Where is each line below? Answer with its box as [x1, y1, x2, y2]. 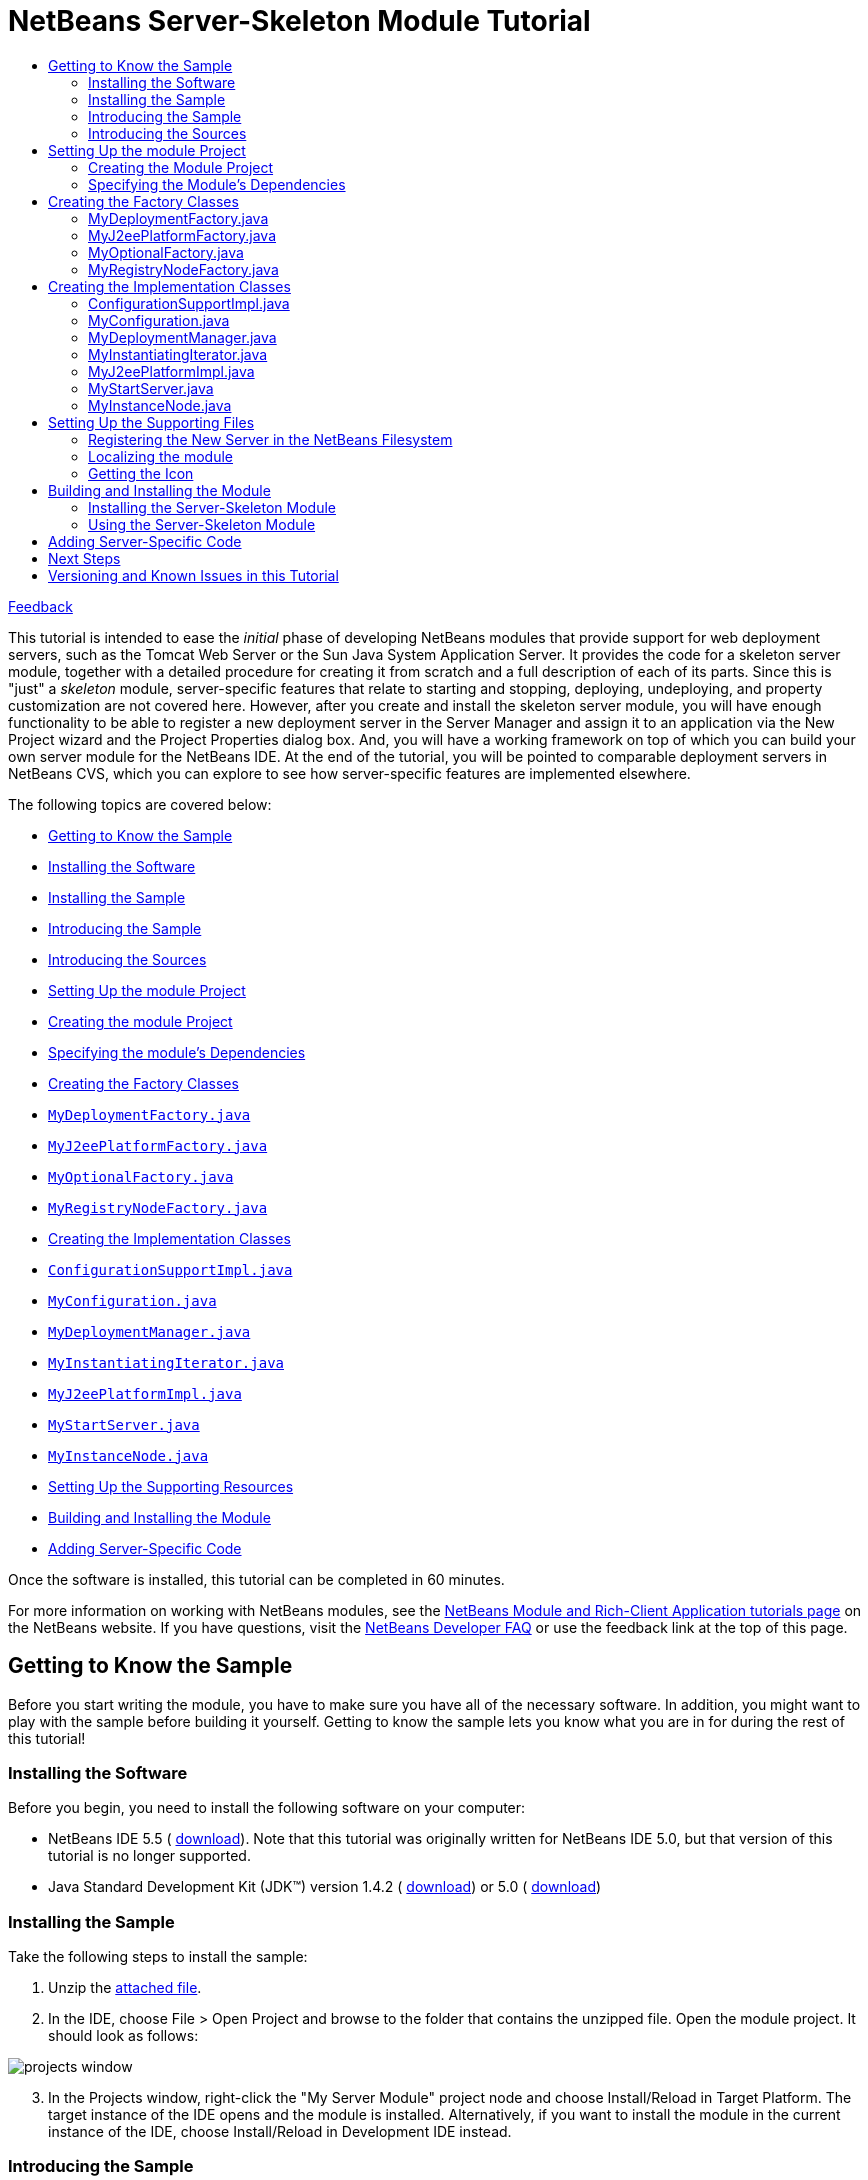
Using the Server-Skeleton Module [88, 515, 316, 533]
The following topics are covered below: [8, 795, 272, 813]
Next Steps [48, 549, 121, 567]
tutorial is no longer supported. [48, 1847, 251, 1865]
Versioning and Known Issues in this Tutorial [48, 566, 339, 584]
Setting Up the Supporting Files [48, 413, 255, 431]
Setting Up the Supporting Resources [48, 1477, 294, 1495]
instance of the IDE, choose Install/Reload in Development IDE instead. [48, 2123, 512, 2141]
